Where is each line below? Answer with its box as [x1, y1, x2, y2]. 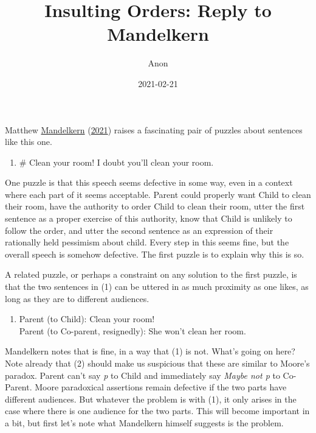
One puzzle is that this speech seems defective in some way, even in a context [5, 176, 293, 189]
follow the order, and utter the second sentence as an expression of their [5, 224, 273, 236]
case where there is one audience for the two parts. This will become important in [5, 404, 310, 417]
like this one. [5, 135, 52, 148]
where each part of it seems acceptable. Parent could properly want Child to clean [5, 188, 311, 200]
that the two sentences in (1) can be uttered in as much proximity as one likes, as [5, 280, 309, 293]
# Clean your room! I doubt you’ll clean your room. [19, 155, 214, 168]
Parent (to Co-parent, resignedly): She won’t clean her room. [19, 324, 246, 337]
